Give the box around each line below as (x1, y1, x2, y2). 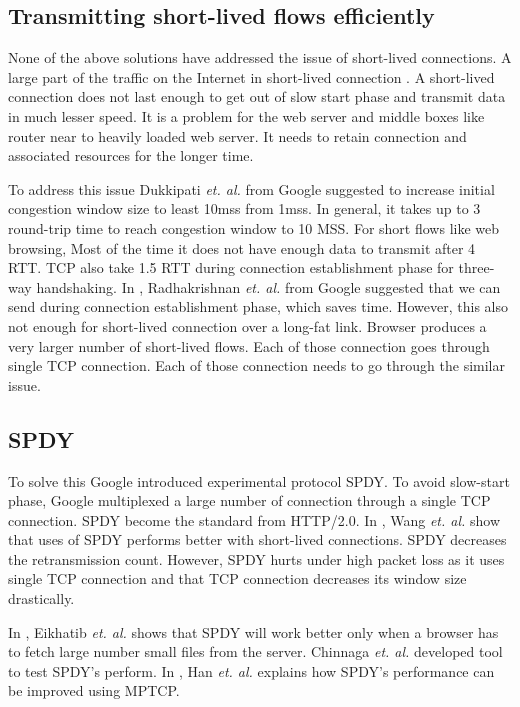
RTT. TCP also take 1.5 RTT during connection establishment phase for (8, 257, 454, 278)
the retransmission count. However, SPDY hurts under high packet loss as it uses (8, 548, 505, 569)
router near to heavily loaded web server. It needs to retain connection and (8, 125, 467, 146)
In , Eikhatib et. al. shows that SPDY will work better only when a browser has (8, 621, 499, 642)
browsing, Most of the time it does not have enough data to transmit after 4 (8, 237, 476, 258)
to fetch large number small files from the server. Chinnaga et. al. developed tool (8, 641, 503, 662)
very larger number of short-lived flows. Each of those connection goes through (8, 335, 490, 356)
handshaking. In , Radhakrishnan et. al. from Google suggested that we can (36, 276, 501, 297)
